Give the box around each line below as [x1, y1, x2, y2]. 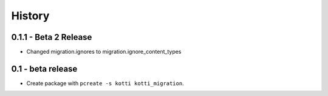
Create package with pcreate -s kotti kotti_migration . [26, 79, 185, 87]
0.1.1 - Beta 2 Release [11, 32, 92, 42]
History [11, 9, 50, 22]
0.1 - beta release [11, 63, 78, 74]
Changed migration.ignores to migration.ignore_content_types [26, 48, 182, 56]
